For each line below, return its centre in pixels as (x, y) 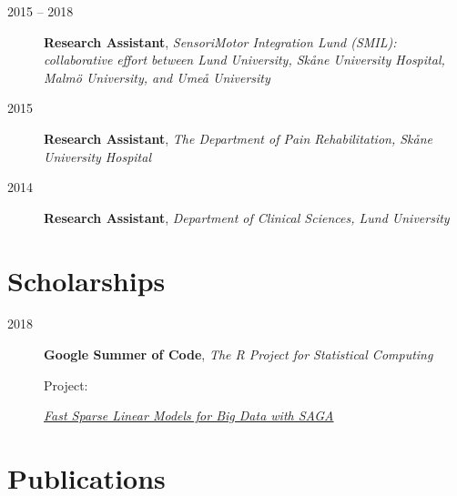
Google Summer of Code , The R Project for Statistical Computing (239, 354)
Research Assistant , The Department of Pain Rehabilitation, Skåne (238, 138)
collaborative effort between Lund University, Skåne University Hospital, (244, 60)
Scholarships (86, 280)
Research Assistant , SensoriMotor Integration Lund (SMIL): (220, 41)
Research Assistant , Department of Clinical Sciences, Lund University (247, 217)
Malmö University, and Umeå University (157, 77)
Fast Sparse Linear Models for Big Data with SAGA (189, 415)
